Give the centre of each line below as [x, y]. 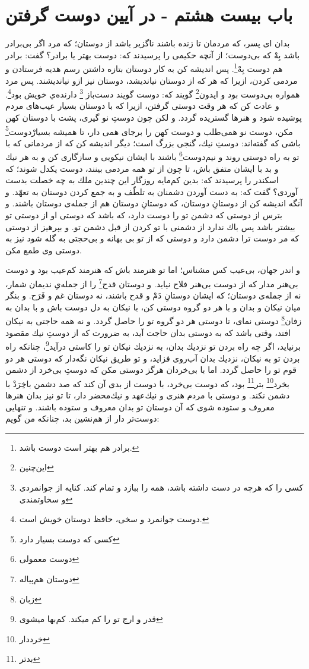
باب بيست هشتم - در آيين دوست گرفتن [149, 15]
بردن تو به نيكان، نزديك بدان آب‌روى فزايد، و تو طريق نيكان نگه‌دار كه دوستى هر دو [153, 358]
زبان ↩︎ [30, 599]
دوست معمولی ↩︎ [49, 559]
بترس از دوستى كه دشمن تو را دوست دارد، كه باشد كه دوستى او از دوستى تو [144, 215]
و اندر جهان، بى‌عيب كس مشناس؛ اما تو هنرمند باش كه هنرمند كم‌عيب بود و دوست [153, 270]
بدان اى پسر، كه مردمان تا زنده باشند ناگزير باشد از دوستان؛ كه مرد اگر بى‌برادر [148, 43]
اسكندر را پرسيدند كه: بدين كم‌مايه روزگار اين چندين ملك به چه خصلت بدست [142, 180]
